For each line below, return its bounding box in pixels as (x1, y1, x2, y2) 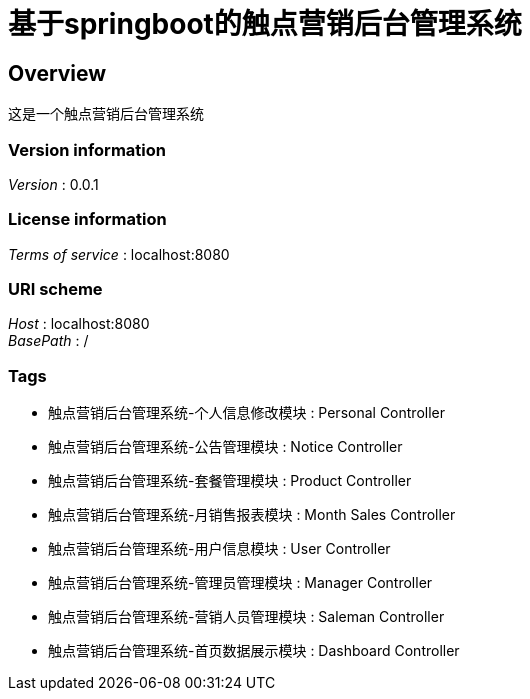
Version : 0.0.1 (8, 175, 99, 193)
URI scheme (8, 279, 103, 300)
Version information (8, 139, 166, 160)
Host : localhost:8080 (8, 315, 150, 333)
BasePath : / (8, 332, 89, 350)
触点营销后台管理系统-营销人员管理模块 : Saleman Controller (48, 608, 445, 626)
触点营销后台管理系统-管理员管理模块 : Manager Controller (48, 574, 433, 592)
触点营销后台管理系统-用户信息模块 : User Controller (48, 540, 391, 558)
